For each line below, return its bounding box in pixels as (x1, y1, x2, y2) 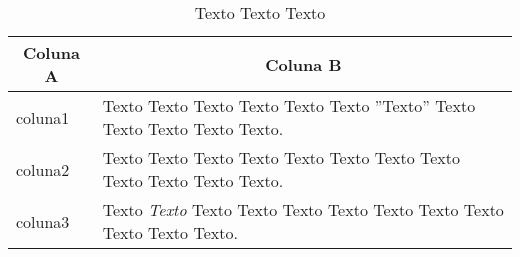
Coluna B (265, 52, 342, 76)
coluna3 (16, 209, 70, 233)
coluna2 (16, 157, 70, 181)
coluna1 (16, 105, 70, 129)
